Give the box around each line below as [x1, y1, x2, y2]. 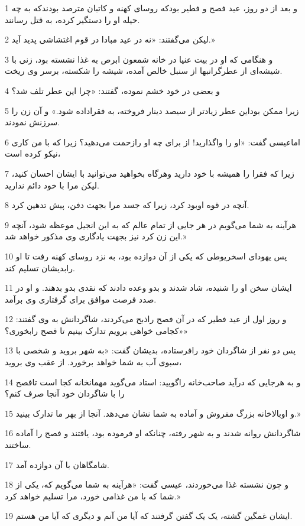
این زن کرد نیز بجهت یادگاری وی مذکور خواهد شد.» [5, 230, 187, 242]
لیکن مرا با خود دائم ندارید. [5, 178, 99, 191]
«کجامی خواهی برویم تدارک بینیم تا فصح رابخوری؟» [5, 324, 189, 336]
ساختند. [5, 439, 31, 451]
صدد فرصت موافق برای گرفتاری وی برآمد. [5, 293, 157, 305]
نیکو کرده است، [5, 147, 61, 160]
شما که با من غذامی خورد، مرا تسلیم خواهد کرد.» [5, 489, 180, 502]
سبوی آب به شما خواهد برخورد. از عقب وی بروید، [5, 356, 182, 368]
